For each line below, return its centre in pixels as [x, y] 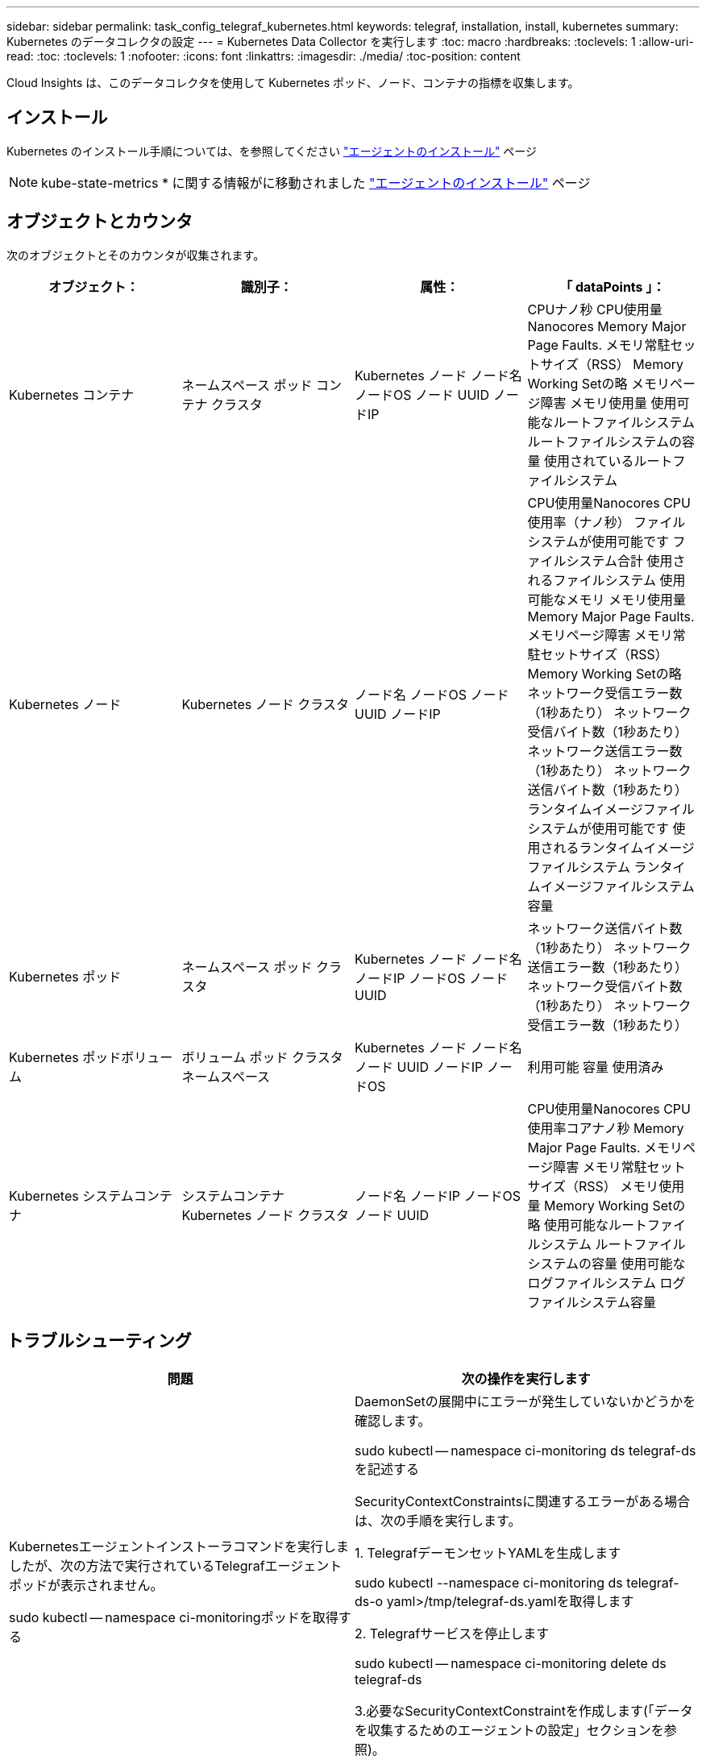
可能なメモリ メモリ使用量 [607, 599]
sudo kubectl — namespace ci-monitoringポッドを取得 [174, 1617]
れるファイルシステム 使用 [606, 580]
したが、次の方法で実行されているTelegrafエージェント [176, 1565]
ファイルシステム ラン [594, 867]
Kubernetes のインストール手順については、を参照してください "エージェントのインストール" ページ [272, 151]
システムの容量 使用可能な [606, 1263]
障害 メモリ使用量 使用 [608, 403]
